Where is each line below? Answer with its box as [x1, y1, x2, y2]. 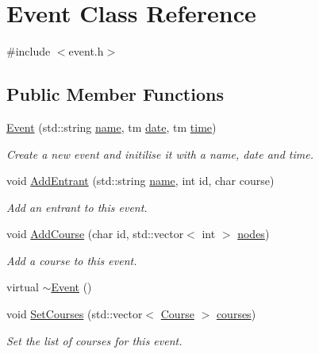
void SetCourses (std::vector [6, 306, 143, 322]
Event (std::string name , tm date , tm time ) [6, 118, 217, 135]
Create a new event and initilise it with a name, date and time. [6, 145, 313, 162]
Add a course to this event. [6, 252, 137, 268]
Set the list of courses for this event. [6, 332, 183, 348]
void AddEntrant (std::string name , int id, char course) [6, 172, 275, 189]
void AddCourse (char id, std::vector [6, 225, 184, 242]
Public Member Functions [6, 82, 224, 106]
